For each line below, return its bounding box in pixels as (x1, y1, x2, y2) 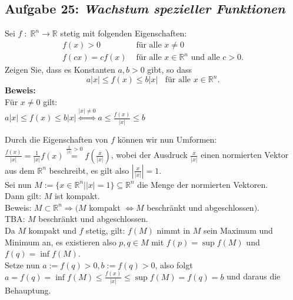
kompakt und (28, 224, 76, 236)
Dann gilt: (5, 190, 42, 202)
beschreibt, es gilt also (49, 164, 129, 176)
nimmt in (157, 224, 190, 236)
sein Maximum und (203, 224, 273, 236)
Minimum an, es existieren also (5, 235, 116, 248)
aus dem (5, 164, 35, 176)
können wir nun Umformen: (117, 133, 217, 145)
